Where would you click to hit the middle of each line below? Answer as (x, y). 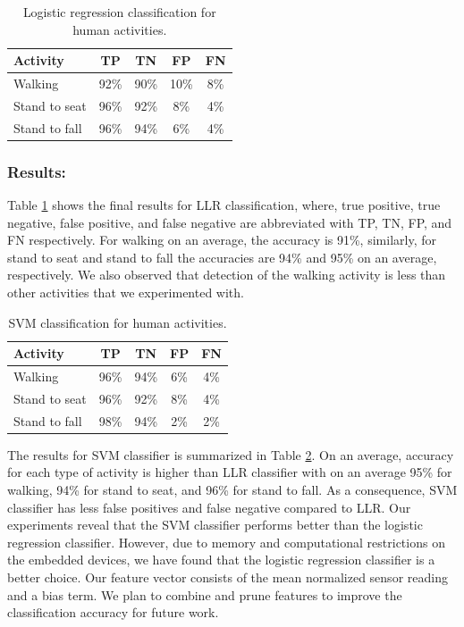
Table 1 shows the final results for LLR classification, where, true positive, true (224, 205)
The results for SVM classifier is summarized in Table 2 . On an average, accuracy (231, 454)
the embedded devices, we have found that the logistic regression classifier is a (221, 560)
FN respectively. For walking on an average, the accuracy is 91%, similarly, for (222, 240)
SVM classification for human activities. (118, 322)
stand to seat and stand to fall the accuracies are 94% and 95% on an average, (222, 257)
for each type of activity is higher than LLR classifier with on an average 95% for (230, 472)
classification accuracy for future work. (113, 612)
